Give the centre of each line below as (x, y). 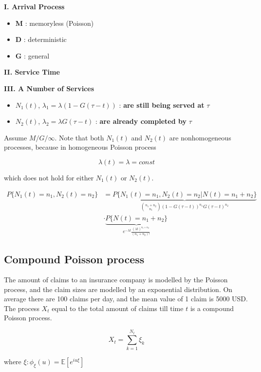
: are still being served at (162, 105)
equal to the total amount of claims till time (118, 308)
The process (22, 308)
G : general (32, 55)
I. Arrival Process (34, 6)
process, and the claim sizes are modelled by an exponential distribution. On (118, 289)
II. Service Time (32, 72)
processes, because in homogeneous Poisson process (80, 147)
